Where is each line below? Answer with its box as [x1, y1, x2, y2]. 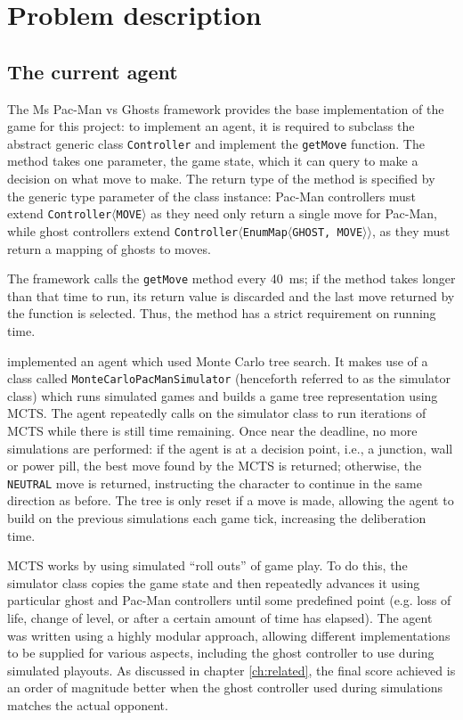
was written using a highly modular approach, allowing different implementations [7, 626, 451, 644]
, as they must [371, 221, 451, 240]
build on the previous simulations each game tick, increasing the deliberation [7, 509, 426, 528]
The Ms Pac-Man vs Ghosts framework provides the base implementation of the [7, 99, 444, 118]
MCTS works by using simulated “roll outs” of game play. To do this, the [7, 556, 408, 575]
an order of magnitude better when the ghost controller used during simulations [7, 678, 443, 697]
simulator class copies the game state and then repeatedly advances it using [7, 573, 420, 592]
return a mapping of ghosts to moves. [7, 239, 211, 258]
